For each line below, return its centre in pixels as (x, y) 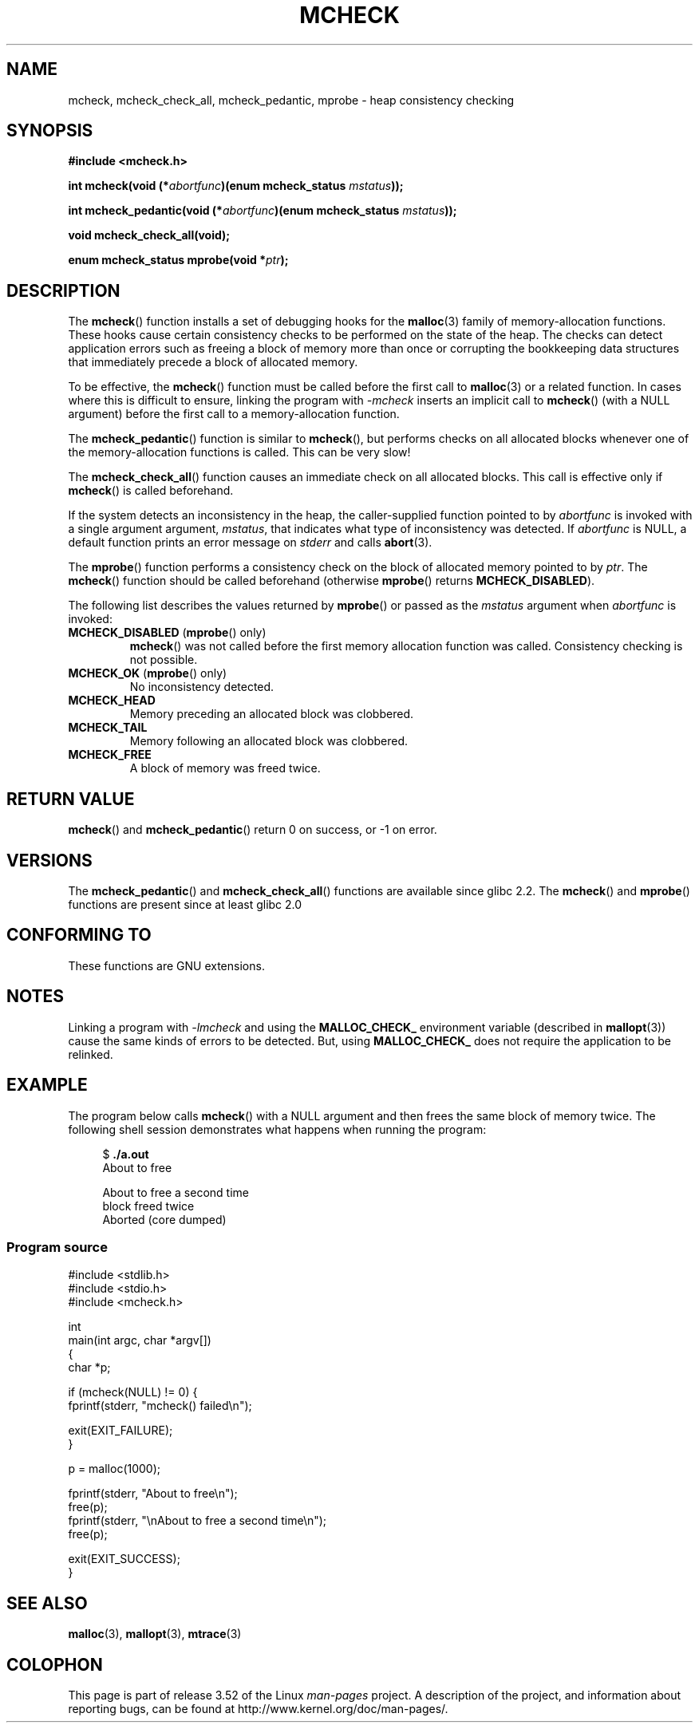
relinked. (91, 1054)
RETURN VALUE (71, 799)
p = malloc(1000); (115, 1469)
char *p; (89, 1368)
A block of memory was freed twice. (225, 768)
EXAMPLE (47, 1085)
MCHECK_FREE (110, 755)
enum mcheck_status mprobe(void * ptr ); (178, 260)
